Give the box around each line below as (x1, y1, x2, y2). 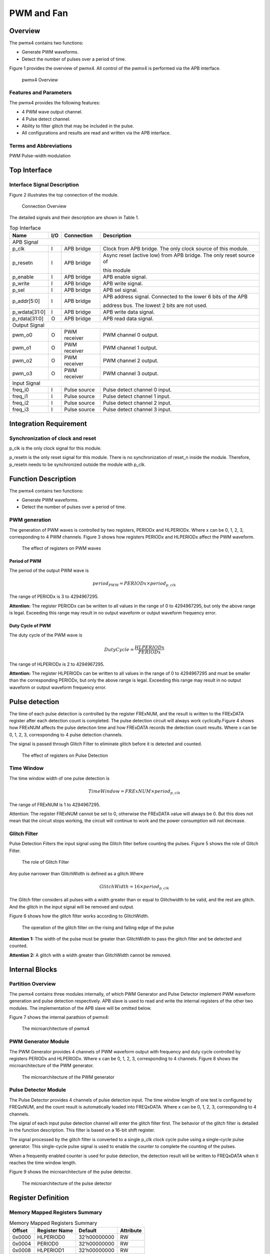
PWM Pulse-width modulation (9, 153, 71, 159)
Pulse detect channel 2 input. (102, 399, 172, 406)
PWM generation (9, 517, 51, 524)
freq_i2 (12, 399, 29, 406)
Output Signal (12, 322, 44, 329)
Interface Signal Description (9, 181, 79, 188)
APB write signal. (102, 280, 143, 287)
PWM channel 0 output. (102, 332, 158, 339)
